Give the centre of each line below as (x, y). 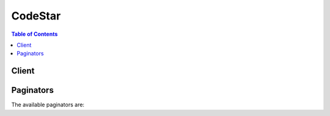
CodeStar (36, 16)
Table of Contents (35, 34)
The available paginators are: (48, 105)
